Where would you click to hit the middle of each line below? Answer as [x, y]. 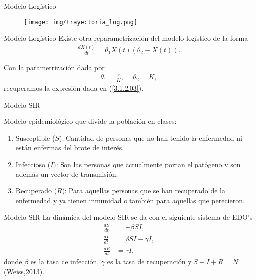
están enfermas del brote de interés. [70, 147]
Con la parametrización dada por [54, 68]
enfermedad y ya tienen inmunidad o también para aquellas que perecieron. [130, 200]
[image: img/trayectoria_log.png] [81, 22]
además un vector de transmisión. [67, 174]
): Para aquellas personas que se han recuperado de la [143, 191]
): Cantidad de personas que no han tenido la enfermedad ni [151, 138]
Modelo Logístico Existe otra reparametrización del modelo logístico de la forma [126, 38]
